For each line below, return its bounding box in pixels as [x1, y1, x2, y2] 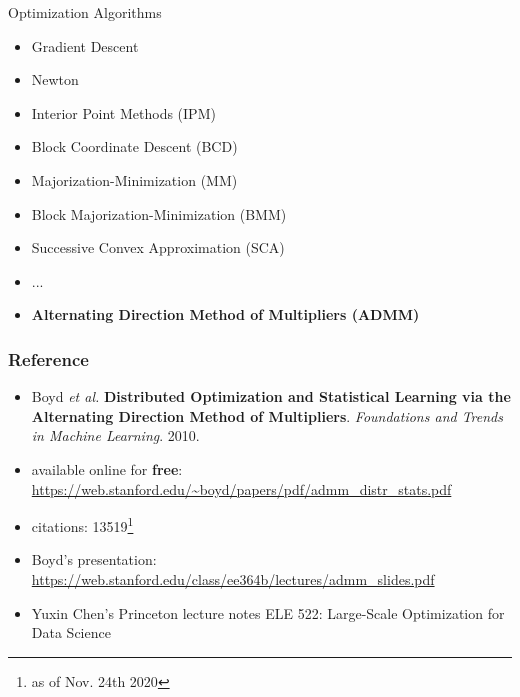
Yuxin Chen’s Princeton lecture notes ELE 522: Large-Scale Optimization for [31, 602, 505, 623]
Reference [8, 346, 89, 371]
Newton [31, 69, 79, 90]
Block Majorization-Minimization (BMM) [31, 203, 287, 224]
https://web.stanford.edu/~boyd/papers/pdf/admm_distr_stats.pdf [31, 478, 452, 499]
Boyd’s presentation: [31, 549, 157, 570]
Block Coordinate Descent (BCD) [31, 136, 238, 157]
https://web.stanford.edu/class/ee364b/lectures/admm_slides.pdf [31, 568, 435, 589]
